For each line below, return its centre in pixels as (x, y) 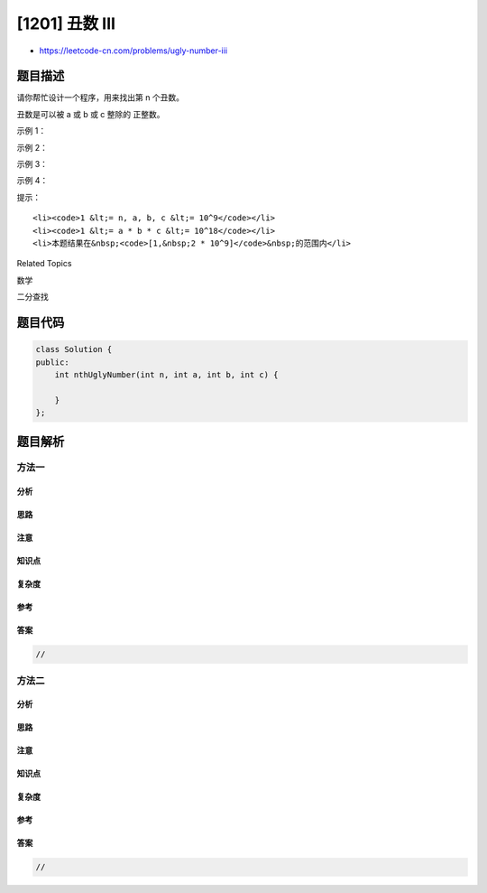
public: (52, 362)
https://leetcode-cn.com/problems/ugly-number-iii (133, 51)
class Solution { (74, 349)
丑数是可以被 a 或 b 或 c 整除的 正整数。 (91, 114)
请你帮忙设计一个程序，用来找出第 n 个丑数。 (101, 98)
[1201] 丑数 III (66, 23)
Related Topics (44, 264)
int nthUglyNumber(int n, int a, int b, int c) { (166, 374)
